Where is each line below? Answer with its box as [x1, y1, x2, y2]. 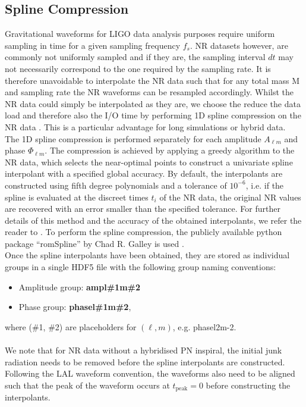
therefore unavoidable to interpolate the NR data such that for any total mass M [5, 74, 300, 86]
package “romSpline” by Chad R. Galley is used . [5, 237, 184, 249]
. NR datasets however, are [190, 39, 288, 51]
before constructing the [206, 378, 291, 391]
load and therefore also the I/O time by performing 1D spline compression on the [5, 109, 301, 121]
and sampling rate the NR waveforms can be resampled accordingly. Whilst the [5, 86, 294, 98]
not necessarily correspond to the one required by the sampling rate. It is [5, 62, 271, 74]
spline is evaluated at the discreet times [5, 190, 149, 203]
